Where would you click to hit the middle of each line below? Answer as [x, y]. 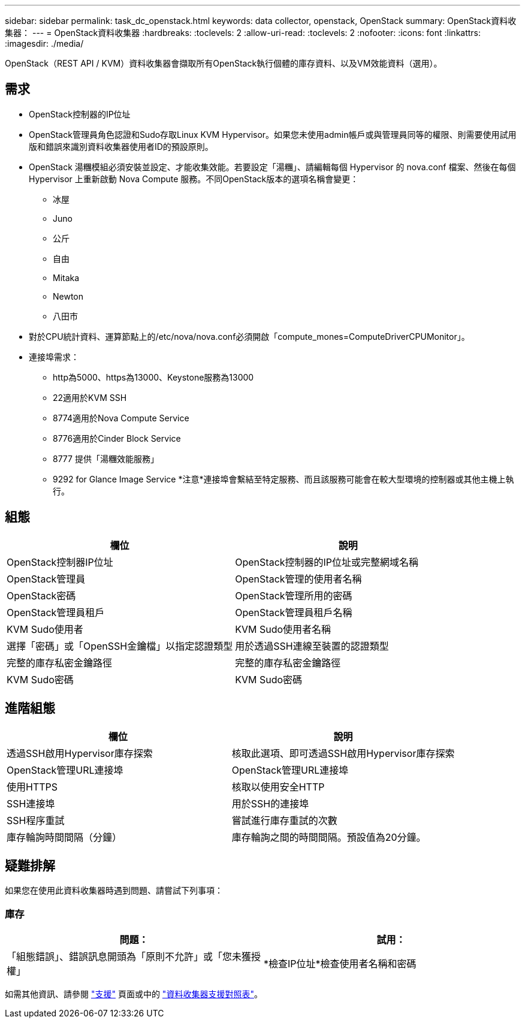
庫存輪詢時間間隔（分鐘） [64, 837]
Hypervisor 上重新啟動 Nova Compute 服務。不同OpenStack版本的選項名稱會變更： [194, 179]
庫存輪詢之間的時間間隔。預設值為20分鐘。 [329, 837]
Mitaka [66, 277]
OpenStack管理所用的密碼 [294, 595]
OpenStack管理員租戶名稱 [294, 612]
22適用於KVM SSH [90, 397]
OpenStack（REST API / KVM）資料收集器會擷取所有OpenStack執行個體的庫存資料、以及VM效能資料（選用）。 [224, 63]
